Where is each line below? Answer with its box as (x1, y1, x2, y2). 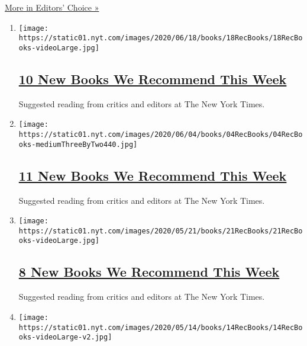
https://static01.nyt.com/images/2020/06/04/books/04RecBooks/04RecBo (18, 130, 303, 139)
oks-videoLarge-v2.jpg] (18, 333, 112, 342)
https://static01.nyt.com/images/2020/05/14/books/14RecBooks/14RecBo (18, 323, 303, 332)
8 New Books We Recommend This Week (18, 262, 280, 281)
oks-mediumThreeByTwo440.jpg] (18, 140, 138, 149)
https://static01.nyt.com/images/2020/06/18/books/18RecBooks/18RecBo (18, 34, 303, 43)
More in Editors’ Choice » (5, 1, 99, 13)
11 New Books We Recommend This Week (18, 166, 287, 184)
